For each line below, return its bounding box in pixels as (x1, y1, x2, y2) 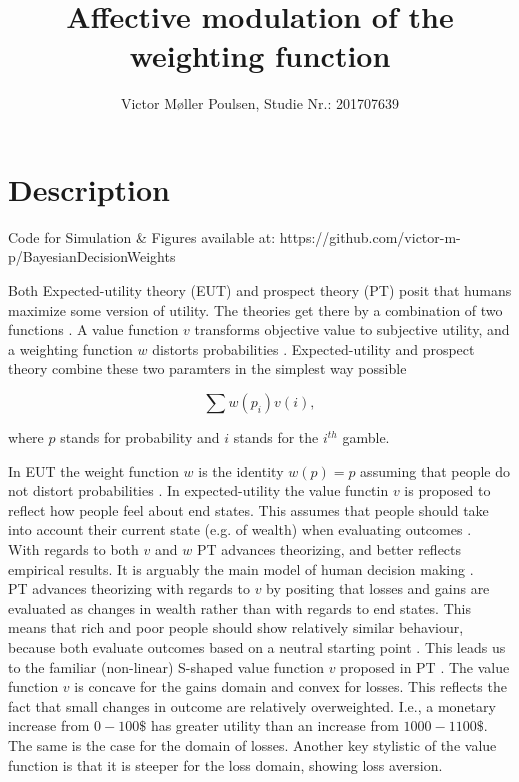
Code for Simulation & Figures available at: (8, 226, 276, 247)
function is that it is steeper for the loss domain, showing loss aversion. (8, 754, 443, 775)
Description (8, 168, 171, 209)
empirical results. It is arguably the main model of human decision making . (8, 558, 474, 579)
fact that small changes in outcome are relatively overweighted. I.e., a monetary (8, 695, 496, 716)
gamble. (342, 427, 390, 447)
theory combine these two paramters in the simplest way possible (8, 358, 407, 379)
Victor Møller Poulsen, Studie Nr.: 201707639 (120, 93, 400, 114)
